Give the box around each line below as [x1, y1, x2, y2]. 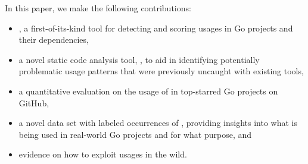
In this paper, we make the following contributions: [5, 2, 191, 14]
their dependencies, [18, 33, 89, 46]
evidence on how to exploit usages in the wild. [18, 148, 187, 160]
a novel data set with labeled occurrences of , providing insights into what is [18, 116, 297, 129]
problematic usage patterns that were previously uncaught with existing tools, [18, 65, 304, 77]
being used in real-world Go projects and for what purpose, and [18, 128, 252, 140]
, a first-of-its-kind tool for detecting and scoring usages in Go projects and [18, 21, 293, 34]
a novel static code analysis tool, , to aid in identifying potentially [18, 53, 260, 65]
